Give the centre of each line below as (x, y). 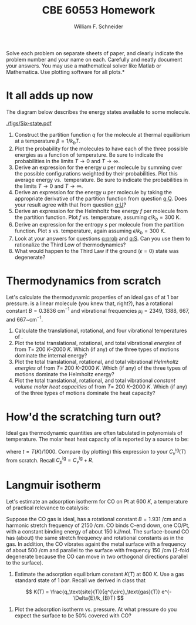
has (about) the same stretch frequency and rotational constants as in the (95, 538)
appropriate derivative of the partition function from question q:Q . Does (101, 198)
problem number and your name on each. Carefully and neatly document (94, 59)
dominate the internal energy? (51, 356)
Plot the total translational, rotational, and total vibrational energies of (98, 343)
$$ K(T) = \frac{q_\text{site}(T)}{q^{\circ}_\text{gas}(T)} (93, 592)
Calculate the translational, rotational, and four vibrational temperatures (101, 331)
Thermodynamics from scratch (84, 281)
